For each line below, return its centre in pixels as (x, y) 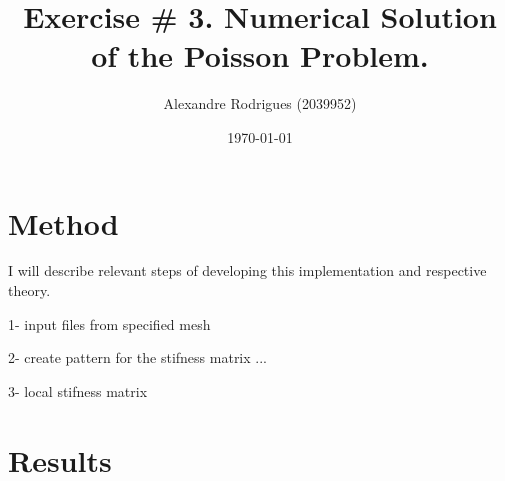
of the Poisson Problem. (260, 55)
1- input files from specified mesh (109, 323)
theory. (29, 290)
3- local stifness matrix (78, 390)
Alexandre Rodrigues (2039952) (260, 103)
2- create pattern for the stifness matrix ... (137, 357)
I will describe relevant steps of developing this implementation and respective (247, 270)
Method (63, 222)
